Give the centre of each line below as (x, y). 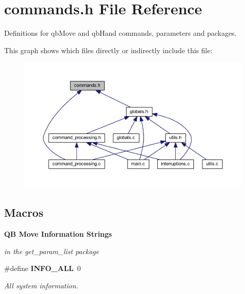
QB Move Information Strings (58, 234)
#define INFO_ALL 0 (43, 268)
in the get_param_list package (52, 251)
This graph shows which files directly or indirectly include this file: (108, 50)
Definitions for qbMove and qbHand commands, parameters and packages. (120, 33)
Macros (24, 212)
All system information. (41, 285)
